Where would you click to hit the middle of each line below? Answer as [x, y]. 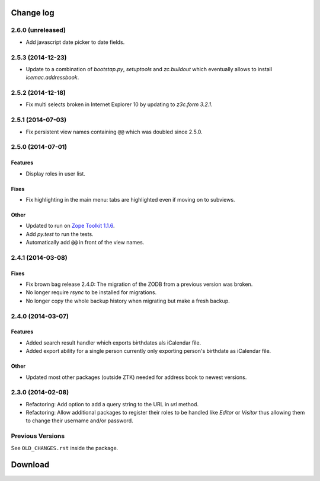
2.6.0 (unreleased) [39, 30]
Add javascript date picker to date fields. [75, 42]
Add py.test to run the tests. [60, 234]
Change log [33, 13]
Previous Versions [38, 436]
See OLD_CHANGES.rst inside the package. [65, 448]
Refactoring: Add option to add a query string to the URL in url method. [112, 404]
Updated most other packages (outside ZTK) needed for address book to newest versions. [136, 377]
